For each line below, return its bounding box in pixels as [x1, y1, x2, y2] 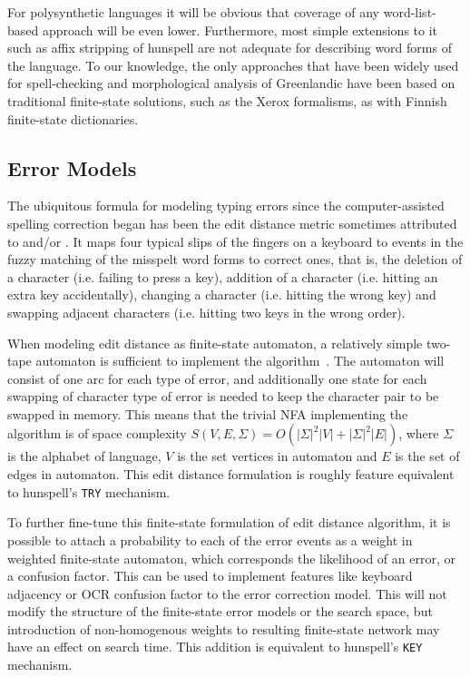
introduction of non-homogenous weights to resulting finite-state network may [7, 619, 440, 638]
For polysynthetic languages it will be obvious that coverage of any [7, 3, 380, 21]
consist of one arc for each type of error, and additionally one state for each [7, 368, 427, 388]
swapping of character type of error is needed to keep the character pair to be [7, 387, 439, 406]
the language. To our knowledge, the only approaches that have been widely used [7, 55, 459, 74]
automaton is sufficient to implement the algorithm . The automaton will [35, 351, 445, 370]
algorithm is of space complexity [7, 424, 187, 443]
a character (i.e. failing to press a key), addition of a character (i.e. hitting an [7, 267, 438, 286]
